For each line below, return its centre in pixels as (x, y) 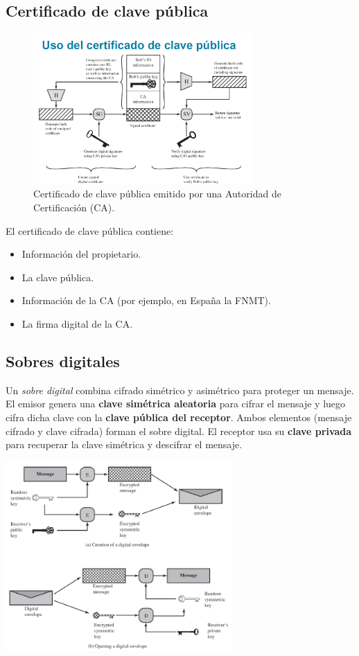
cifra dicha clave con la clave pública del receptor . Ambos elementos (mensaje (179, 417)
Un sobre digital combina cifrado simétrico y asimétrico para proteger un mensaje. (180, 390)
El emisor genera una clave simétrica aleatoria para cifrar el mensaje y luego (176, 404)
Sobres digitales (63, 361)
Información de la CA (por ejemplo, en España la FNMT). (146, 300)
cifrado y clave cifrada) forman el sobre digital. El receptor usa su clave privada (179, 431)
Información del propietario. (81, 254)
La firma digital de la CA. (77, 324)
